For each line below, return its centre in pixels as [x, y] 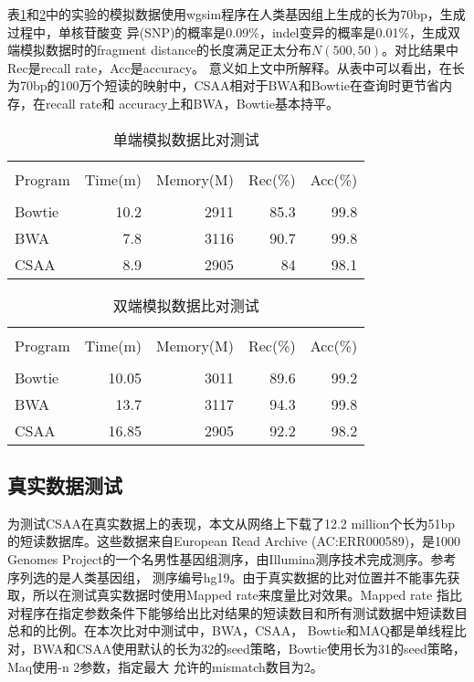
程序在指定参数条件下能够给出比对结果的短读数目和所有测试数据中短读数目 [243, 612]
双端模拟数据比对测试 [186, 305]
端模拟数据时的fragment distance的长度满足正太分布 [160, 50]
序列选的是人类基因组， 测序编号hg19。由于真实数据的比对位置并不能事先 [227, 577]
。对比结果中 [420, 50]
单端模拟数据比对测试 [186, 139]
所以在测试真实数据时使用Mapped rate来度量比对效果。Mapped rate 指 [241, 595]
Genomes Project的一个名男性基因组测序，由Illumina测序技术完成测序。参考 [232, 558]
